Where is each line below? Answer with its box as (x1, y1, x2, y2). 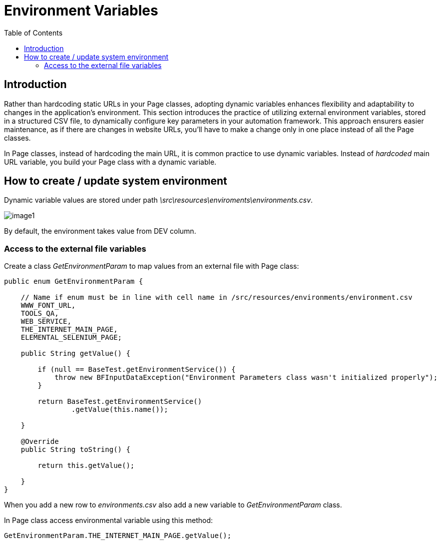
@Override (20, 437, 59, 446)
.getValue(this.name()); (71, 405, 168, 414)
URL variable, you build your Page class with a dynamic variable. (4, 157, 217, 166)
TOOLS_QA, (20, 309, 59, 318)
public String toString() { (20, 445, 130, 454)
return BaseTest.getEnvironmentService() (37, 397, 202, 406)
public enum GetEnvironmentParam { (4, 277, 143, 286)
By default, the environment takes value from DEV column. (4, 227, 196, 236)
